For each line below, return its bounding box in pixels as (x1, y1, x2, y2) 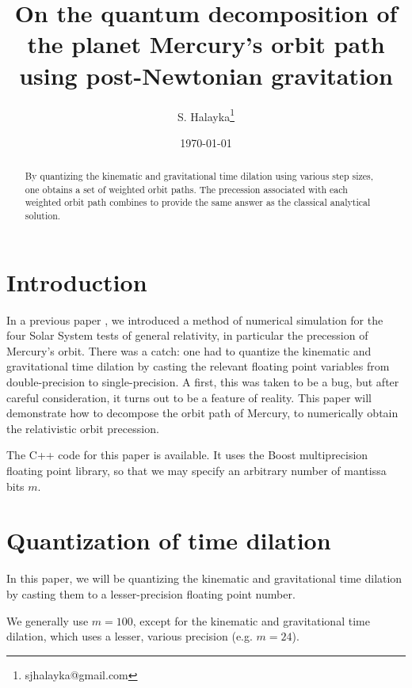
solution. (25, 209, 61, 222)
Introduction (6, 265, 147, 298)
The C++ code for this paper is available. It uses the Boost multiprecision (6, 447, 368, 463)
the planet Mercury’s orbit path (27, 28, 385, 60)
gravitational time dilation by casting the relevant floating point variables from (6, 358, 390, 374)
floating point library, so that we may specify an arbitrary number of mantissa (6, 462, 387, 479)
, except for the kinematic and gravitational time (132, 612, 370, 629)
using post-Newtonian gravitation (19, 59, 393, 91)
